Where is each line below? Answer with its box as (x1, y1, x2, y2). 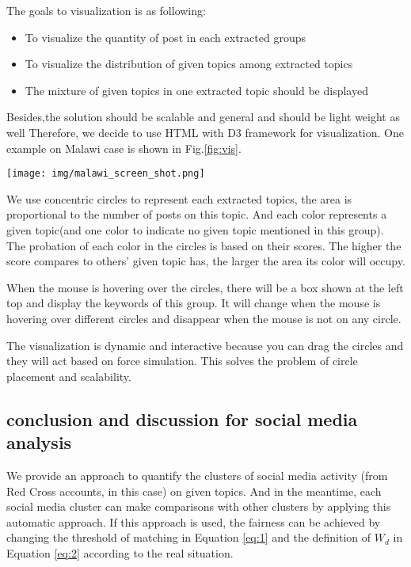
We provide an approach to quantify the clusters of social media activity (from (6, 466, 388, 483)
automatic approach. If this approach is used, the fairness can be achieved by (6, 513, 381, 530)
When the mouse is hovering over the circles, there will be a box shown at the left (6, 279, 404, 295)
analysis (6, 430, 72, 455)
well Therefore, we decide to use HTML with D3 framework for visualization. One (6, 124, 404, 140)
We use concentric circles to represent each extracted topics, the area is (6, 190, 352, 207)
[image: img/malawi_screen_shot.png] (6, 168, 205, 180)
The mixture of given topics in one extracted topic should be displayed (25, 82, 368, 98)
